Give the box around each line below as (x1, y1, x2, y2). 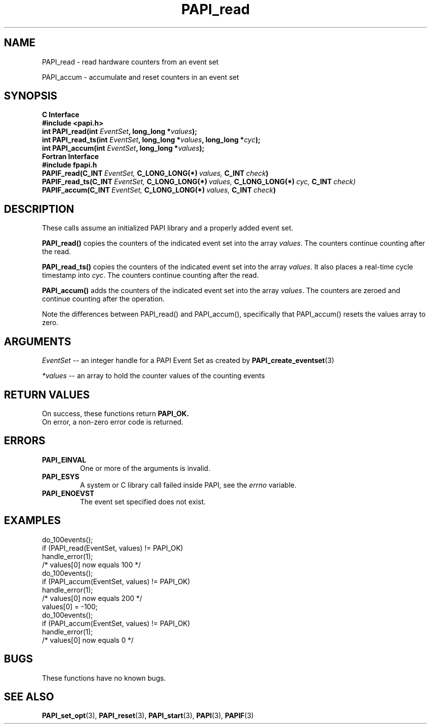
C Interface (42, 110, 80, 119)
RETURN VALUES (4, 388, 90, 401)
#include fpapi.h (42, 161, 97, 169)
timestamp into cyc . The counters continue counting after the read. (42, 271, 259, 280)
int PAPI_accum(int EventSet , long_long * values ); (42, 144, 205, 153)
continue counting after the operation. (42, 295, 165, 303)
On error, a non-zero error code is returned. (42, 417, 184, 426)
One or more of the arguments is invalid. (80, 463, 211, 472)
